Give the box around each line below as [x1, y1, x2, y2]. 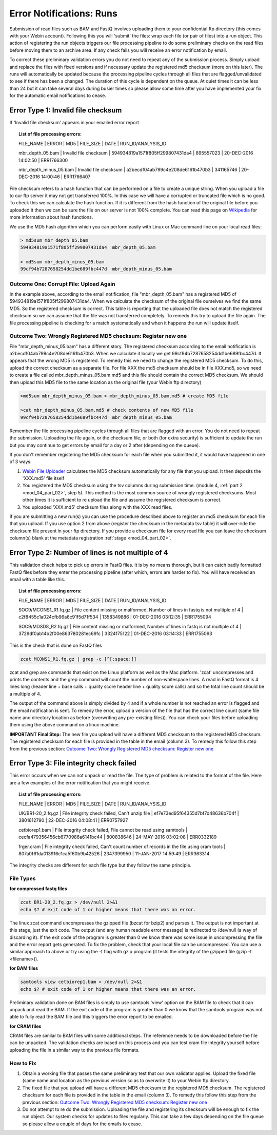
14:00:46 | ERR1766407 [41, 174, 91, 180]
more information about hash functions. [9, 214, 93, 220]
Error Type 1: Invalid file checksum [9, 106, 122, 114]
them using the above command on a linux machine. [9, 722, 120, 728]
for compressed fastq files [9, 886, 68, 892]
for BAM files [9, 965, 38, 971]
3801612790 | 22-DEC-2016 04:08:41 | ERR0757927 [18, 817, 128, 823]
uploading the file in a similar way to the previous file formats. [9, 1047, 140, 1053]
